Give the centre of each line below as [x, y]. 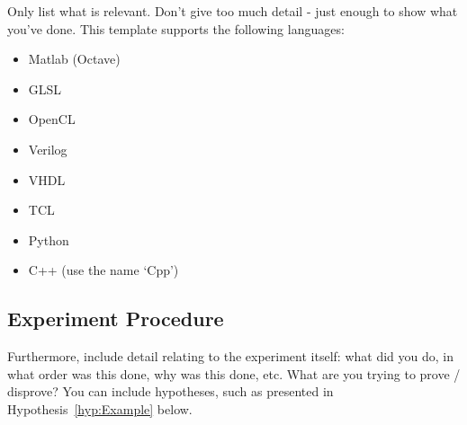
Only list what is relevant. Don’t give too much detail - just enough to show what [233, 11]
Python [49, 239]
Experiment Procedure [116, 319]
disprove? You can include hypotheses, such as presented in [171, 391]
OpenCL [52, 119]
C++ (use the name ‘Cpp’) [103, 270]
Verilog [48, 149]
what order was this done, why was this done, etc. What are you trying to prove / [234, 373]
